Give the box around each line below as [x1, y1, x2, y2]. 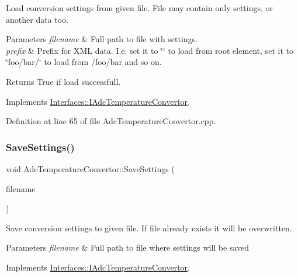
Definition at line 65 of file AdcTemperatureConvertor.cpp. [6, 115, 216, 127]
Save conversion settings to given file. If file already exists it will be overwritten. [6, 221, 292, 234]
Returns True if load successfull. [6, 75, 121, 87]
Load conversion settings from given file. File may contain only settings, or [6, 2, 273, 13]
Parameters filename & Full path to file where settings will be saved [6, 241, 250, 254]
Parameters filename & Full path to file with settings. [6, 33, 198, 45]
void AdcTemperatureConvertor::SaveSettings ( [6, 162, 175, 175]
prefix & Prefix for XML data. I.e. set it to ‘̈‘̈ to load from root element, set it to [6, 44, 293, 56]
